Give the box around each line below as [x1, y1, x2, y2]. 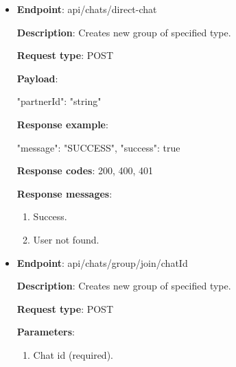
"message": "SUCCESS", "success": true [16, 140, 180, 154]
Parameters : [16, 324, 75, 339]
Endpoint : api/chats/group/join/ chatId [16, 255, 188, 270]
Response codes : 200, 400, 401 [16, 163, 154, 178]
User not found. [33, 232, 99, 246]
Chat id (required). [33, 347, 113, 362]
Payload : [16, 71, 58, 85]
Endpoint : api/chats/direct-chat [16, 2, 157, 16]
